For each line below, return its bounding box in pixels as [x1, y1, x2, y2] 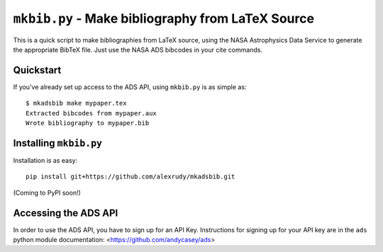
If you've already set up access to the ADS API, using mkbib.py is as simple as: [13, 82, 247, 91]
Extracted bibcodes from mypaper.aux [26, 109, 157, 117]
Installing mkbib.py [13, 137, 103, 149]
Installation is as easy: [13, 156, 78, 164]
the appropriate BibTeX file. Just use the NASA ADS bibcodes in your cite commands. [13, 45, 262, 54]
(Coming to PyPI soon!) [13, 188, 82, 197]
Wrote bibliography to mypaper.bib [26, 119, 150, 127]
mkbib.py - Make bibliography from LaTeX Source [13, 11, 315, 26]
